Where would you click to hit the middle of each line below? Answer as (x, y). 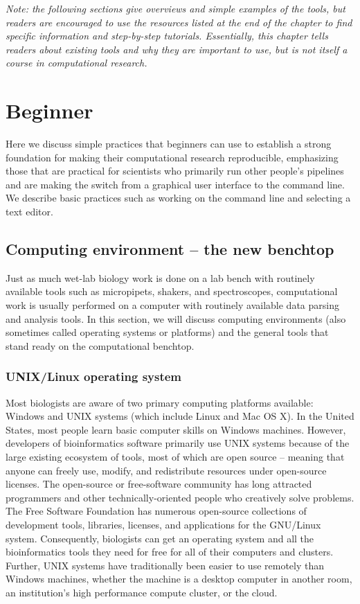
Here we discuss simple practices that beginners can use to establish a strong (169, 144)
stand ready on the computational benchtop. (100, 345)
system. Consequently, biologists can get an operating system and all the (160, 538)
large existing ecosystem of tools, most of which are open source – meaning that (175, 457)
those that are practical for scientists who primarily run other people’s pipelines (175, 171)
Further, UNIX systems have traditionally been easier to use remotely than (165, 565)
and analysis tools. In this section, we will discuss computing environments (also (176, 318)
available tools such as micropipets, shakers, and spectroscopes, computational (172, 291)
